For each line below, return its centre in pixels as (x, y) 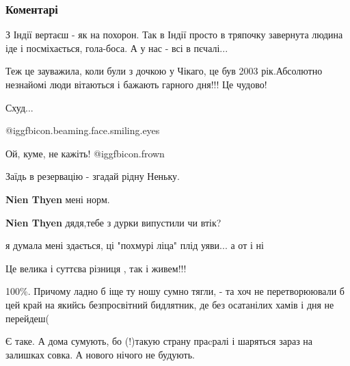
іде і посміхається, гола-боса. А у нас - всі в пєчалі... (117, 48)
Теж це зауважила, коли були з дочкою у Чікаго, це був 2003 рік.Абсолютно (164, 71)
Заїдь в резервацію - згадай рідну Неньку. (93, 176)
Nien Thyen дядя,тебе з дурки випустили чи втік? (113, 222)
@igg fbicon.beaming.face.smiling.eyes (83, 130)
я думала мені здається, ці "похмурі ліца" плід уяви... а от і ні (135, 245)
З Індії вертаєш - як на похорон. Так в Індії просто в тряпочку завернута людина (174, 35)
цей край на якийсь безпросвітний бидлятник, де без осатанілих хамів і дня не (170, 304)
